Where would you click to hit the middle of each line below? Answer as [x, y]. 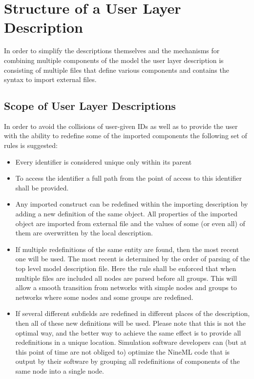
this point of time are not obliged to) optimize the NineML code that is [123, 351]
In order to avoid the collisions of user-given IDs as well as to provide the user [121, 126]
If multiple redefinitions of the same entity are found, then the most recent [127, 249]
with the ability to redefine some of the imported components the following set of [126, 136]
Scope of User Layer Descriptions [90, 106]
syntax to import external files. [50, 79]
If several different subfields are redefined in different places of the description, [133, 313]
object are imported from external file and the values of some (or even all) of [130, 223]
